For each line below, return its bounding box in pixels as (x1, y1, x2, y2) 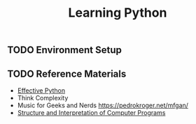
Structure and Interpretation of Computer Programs (17, 109, 166, 116)
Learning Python (68, 5, 167, 21)
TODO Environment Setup (7, 44, 122, 56)
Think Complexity (17, 94, 69, 102)
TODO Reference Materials (7, 68, 127, 79)
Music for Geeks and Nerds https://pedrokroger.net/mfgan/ (17, 101, 189, 109)
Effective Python (17, 86, 65, 95)
